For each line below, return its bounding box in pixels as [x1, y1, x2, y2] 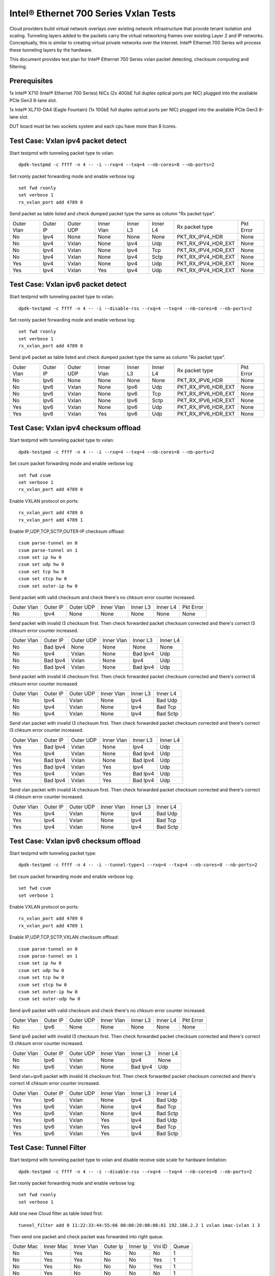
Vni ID [153, 1243, 168, 1250]
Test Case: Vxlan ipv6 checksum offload [9, 837, 141, 845]
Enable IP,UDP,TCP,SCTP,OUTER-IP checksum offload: [9, 528, 125, 534]
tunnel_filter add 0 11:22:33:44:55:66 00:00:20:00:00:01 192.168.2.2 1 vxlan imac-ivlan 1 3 [18, 1222, 260, 1228]
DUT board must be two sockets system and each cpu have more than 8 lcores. [9, 123, 177, 129]
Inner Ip [129, 1243, 148, 1250]
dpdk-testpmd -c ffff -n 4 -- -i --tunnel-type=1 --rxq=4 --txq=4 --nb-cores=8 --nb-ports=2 [18, 862, 258, 868]
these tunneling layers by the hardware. [9, 46, 93, 53]
